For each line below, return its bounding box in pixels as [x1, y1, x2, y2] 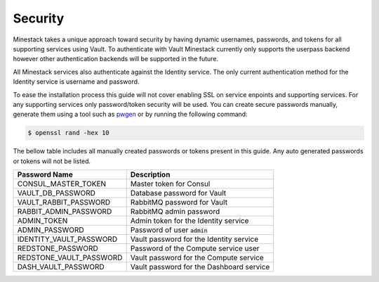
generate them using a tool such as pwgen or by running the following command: [13, 110, 248, 119]
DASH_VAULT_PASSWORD [17, 262, 105, 272]
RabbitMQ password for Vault [130, 198, 228, 207]
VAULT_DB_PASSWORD [17, 188, 96, 198]
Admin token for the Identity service [130, 216, 249, 226]
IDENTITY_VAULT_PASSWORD [17, 234, 118, 244]
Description [130, 169, 171, 179]
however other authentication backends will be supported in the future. [13, 55, 219, 63]
